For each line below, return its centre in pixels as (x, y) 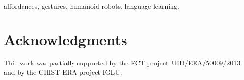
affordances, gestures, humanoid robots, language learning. (92, 6)
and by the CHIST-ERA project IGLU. (63, 72)
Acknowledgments (66, 39)
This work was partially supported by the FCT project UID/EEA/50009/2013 (122, 62)
